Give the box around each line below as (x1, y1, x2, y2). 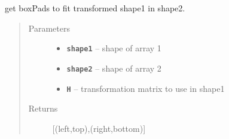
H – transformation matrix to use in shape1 (66, 82, 225, 94)
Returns (28, 102, 58, 115)
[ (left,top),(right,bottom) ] (52, 122, 146, 134)
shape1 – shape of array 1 (66, 42, 161, 54)
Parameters (28, 21, 70, 34)
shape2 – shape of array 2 (66, 61, 161, 74)
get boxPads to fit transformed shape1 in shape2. (5, 2, 185, 14)
